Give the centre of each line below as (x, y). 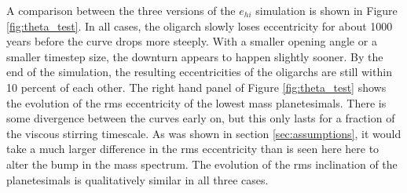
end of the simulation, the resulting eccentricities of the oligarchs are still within (199, 72)
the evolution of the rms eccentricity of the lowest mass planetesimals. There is (196, 102)
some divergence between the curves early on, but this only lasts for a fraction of (201, 118)
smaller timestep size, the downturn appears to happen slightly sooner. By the (195, 56)
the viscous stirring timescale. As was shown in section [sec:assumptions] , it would (204, 133)
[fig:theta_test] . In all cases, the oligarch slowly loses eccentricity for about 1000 (200, 25)
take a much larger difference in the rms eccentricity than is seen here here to (193, 149)
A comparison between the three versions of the (121, 10)
